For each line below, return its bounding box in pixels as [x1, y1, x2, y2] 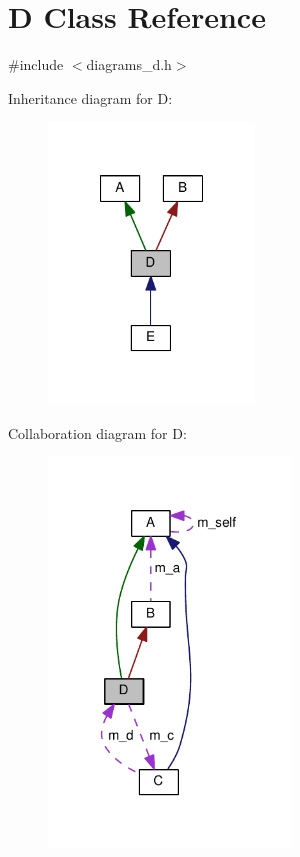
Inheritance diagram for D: [8, 87, 173, 108]
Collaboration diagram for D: [8, 422, 187, 443]
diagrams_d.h [86, 54, 172, 75]
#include [8, 54, 64, 75]
